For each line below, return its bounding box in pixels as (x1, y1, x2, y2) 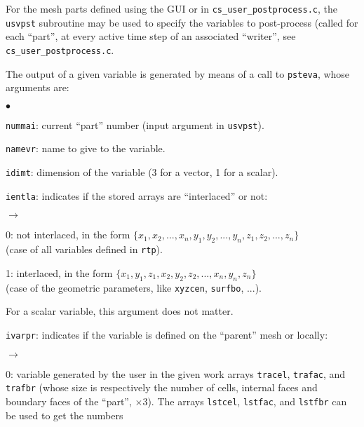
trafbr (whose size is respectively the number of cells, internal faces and (6, 380, 318, 395)
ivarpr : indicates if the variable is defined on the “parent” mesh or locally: (6, 327, 328, 341)
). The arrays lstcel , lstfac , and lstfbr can (147, 393, 347, 408)
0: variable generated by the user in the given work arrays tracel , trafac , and (6, 366, 346, 381)
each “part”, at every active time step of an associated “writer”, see (6, 29, 296, 43)
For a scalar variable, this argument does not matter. (6, 304, 234, 318)
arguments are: (6, 80, 69, 95)
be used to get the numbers (6, 407, 123, 422)
